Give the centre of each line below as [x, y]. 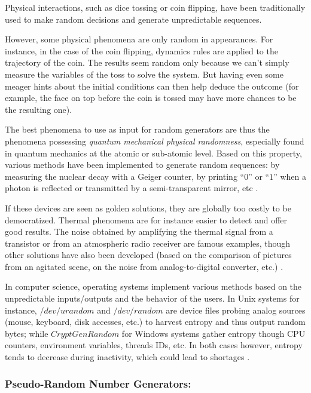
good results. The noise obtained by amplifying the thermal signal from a [139, 231]
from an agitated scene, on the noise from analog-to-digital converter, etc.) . [144, 266]
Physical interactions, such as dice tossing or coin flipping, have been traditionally [155, 7]
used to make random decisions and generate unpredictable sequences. [133, 19]
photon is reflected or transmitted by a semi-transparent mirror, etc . [132, 188]
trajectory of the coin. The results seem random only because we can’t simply [147, 62]
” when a [290, 176]
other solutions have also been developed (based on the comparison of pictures [148, 255]
